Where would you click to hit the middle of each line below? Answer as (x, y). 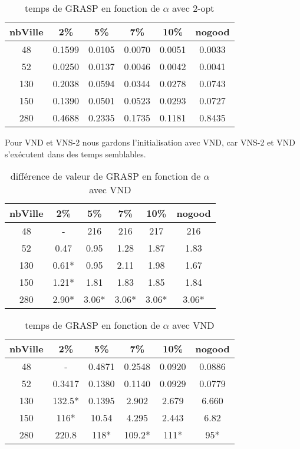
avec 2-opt (193, 8)
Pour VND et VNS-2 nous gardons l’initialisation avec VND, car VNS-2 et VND (150, 142)
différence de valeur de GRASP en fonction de (106, 176)
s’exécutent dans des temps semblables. (75, 153)
